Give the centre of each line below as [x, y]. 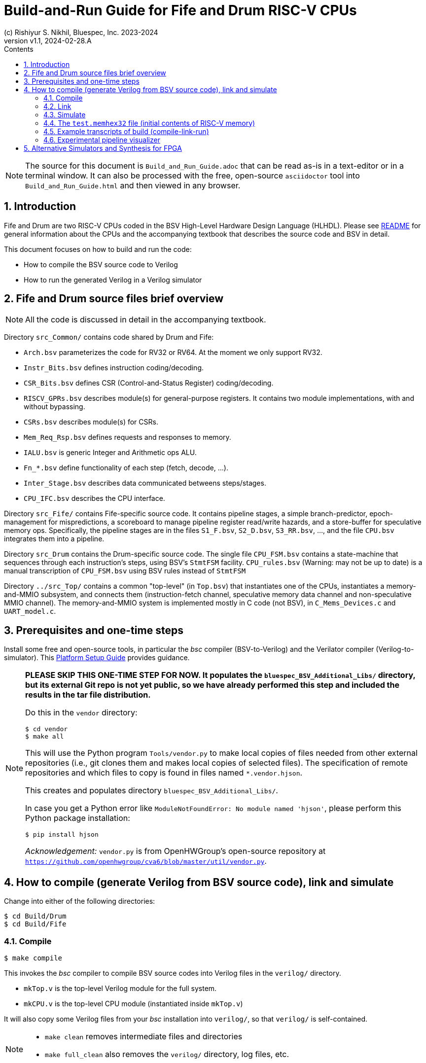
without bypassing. [54, 407]
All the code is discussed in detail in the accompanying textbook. [146, 320]
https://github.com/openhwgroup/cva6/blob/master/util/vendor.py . [146, 861]
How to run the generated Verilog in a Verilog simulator [113, 280]
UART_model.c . [30, 611]
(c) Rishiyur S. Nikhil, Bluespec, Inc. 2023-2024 [81, 32]
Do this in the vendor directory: [81, 713]
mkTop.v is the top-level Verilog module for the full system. [120, 988]
